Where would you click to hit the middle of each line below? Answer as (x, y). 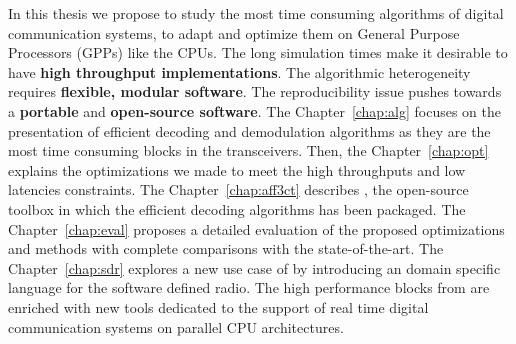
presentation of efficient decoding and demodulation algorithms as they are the (249, 130)
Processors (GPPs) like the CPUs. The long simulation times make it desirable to (258, 52)
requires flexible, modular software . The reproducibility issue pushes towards (255, 91)
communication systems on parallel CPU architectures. (176, 326)
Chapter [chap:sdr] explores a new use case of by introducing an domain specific (254, 267)
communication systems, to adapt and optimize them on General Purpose (234, 32)
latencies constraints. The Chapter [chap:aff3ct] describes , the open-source (238, 189)
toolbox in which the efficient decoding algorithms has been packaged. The (237, 208)
